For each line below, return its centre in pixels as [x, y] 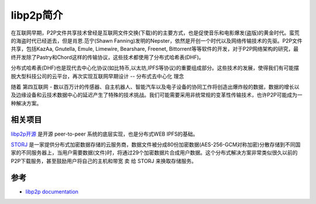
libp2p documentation [52, 191]
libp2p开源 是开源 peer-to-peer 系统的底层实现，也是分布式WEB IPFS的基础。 [104, 134]
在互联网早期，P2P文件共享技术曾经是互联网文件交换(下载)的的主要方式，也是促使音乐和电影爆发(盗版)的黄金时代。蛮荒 [155, 33]
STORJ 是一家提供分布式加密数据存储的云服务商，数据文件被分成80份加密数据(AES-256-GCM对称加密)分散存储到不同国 [156, 144]
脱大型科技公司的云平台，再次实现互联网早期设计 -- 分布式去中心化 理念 [97, 76]
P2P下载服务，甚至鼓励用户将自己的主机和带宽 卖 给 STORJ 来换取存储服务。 [104, 161]
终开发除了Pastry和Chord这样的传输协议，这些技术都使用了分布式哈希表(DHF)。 [107, 57]
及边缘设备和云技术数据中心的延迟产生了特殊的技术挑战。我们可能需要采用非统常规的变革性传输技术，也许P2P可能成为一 [157, 95]
